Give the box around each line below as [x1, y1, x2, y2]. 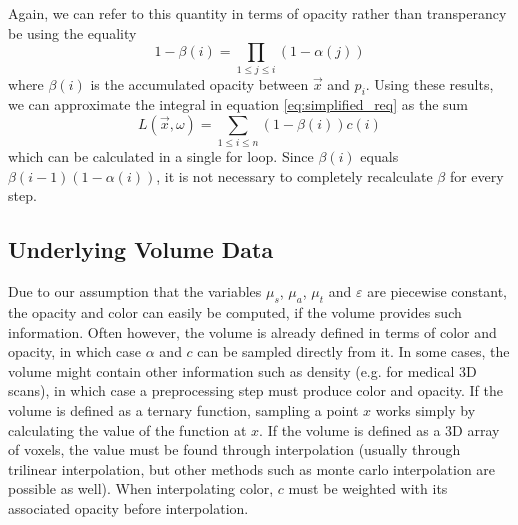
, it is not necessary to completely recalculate [156, 165, 433, 186]
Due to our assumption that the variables [8, 281, 262, 302]
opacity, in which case [8, 341, 142, 362]
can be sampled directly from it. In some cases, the [197, 341, 510, 362]
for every [449, 165, 504, 186]
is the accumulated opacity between [90, 73, 309, 94]
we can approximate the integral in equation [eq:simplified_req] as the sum [8, 94, 469, 115]
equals [360, 146, 399, 167]
